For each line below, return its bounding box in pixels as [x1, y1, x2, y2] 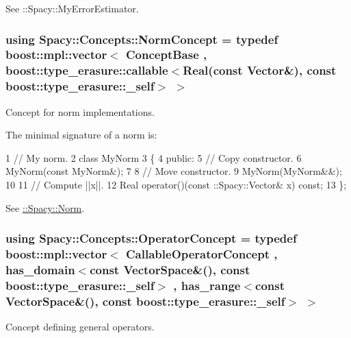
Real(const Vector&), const [183, 62, 337, 79]
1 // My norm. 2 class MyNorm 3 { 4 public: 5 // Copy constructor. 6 [5, 150, 302, 165]
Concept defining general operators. [5, 319, 155, 334]
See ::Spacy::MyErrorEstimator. [5, 1, 139, 15]
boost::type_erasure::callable [5, 62, 168, 79]
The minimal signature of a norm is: [5, 128, 157, 142]
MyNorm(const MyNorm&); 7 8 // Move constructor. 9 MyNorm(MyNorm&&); [5, 164, 342, 178]
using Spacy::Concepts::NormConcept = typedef [5, 30, 278, 47]
